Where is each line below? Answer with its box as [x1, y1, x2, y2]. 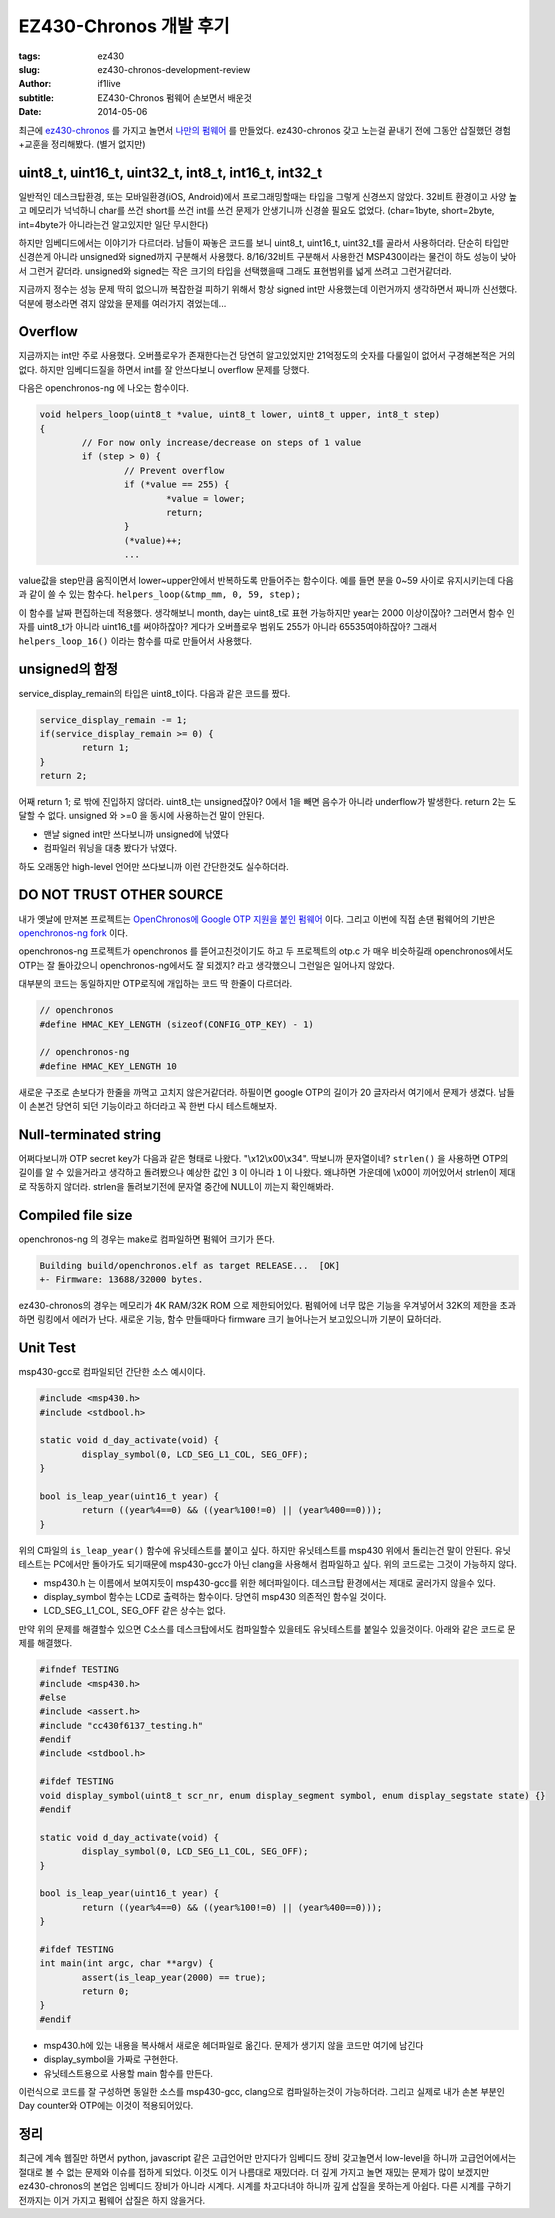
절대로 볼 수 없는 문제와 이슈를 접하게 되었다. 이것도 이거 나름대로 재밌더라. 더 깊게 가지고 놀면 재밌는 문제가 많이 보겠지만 [18, 2166, 490, 2178]
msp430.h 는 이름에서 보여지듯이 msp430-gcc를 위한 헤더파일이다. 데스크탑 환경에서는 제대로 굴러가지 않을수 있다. [43, 1576, 496, 1589]
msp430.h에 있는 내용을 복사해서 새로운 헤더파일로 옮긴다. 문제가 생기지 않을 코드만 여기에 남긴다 [43, 2039, 424, 2051]
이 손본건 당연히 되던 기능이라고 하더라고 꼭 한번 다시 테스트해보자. [18, 1100, 277, 1112]
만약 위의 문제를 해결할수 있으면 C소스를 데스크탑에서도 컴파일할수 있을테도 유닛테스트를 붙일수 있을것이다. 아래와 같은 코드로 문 [18, 1623, 516, 1635]
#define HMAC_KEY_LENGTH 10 [39, 1060, 177, 1072]
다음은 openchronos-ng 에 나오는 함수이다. [18, 382, 189, 394]
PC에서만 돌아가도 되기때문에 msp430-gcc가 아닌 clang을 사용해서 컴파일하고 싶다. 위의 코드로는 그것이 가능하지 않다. [53, 1558, 517, 1570]
